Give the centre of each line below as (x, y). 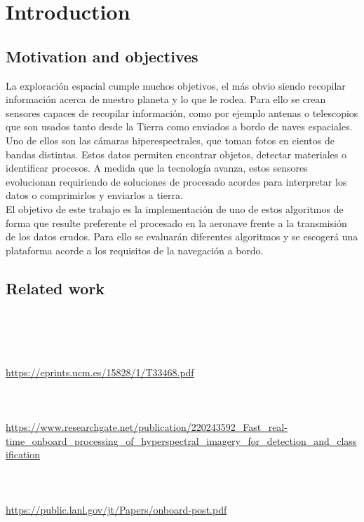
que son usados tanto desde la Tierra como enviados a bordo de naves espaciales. (179, 126)
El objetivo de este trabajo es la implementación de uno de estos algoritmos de (175, 208)
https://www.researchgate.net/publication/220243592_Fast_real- (147, 427)
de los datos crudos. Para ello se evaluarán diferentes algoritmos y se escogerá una (182, 236)
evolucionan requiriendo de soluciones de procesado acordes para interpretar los (176, 181)
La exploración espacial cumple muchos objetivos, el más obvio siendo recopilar (176, 85)
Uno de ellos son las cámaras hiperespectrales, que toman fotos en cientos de (170, 140)
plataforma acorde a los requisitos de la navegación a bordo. (135, 250)
